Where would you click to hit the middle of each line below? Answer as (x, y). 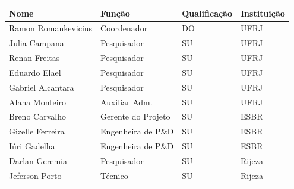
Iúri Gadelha (32, 146)
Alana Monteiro (38, 102)
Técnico (114, 175)
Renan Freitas (34, 58)
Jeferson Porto (35, 175)
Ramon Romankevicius (51, 28)
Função (115, 13)
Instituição (263, 13)
